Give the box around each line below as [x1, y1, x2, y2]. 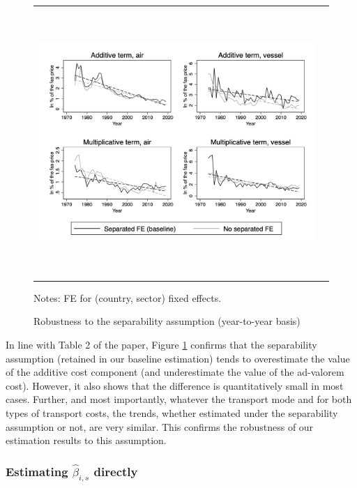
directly [93, 462, 138, 480]
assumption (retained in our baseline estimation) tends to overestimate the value [6, 351, 350, 365]
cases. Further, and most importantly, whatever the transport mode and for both [6, 392, 352, 406]
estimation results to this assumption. [6, 433, 167, 448]
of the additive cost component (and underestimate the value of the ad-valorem [6, 365, 344, 379]
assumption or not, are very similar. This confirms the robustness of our [6, 419, 314, 434]
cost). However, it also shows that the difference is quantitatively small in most [6, 378, 344, 392]
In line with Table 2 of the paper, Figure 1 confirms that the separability [6, 337, 317, 352]
